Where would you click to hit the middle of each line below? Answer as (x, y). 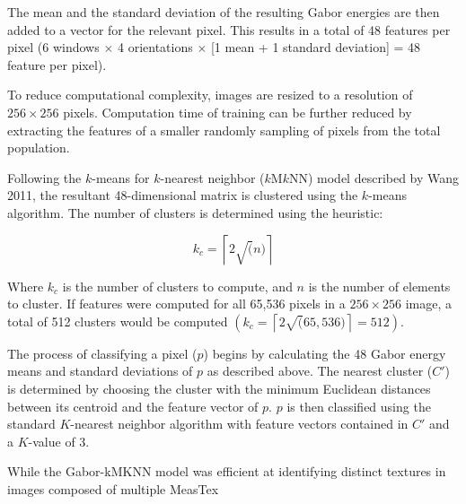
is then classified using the (359, 406)
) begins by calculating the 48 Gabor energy (325, 353)
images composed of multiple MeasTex (113, 488)
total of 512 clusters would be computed (118, 321)
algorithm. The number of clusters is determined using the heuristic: (195, 212)
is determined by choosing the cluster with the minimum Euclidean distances (219, 388)
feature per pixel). (57, 64)
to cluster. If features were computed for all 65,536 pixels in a (176, 304)
